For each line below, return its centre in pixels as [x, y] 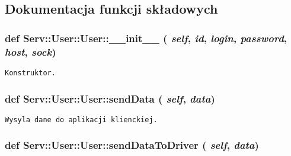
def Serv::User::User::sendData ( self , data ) [110, 98]
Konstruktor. [30, 73]
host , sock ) [31, 51]
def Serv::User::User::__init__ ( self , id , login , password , [146, 38]
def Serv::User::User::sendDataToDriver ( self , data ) [132, 145]
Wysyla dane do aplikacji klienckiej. [81, 120]
